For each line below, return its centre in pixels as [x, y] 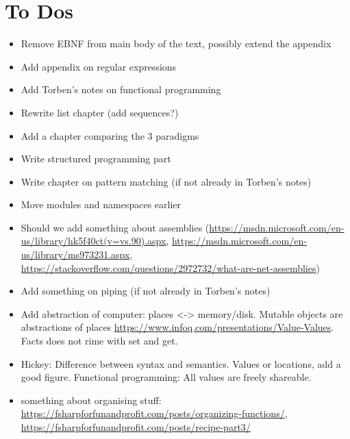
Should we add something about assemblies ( [115, 227]
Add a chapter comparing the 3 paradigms [110, 135]
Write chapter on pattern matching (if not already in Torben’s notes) [166, 181]
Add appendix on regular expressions [99, 66]
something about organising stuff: [91, 400]
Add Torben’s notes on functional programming [121, 89]
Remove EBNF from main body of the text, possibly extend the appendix [176, 43]
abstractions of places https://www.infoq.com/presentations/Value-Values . [177, 327]
